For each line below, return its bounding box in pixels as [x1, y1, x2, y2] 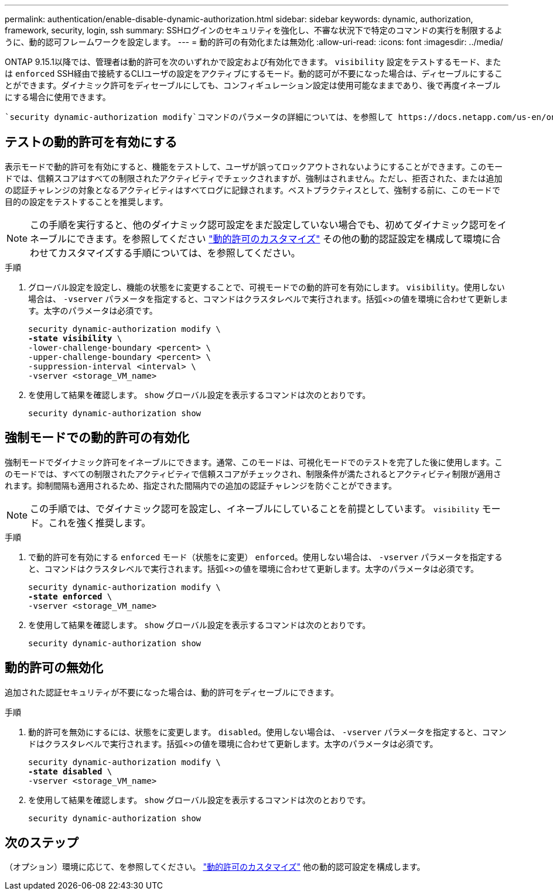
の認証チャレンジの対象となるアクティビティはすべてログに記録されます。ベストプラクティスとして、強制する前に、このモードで [5, 184, 501, 195]
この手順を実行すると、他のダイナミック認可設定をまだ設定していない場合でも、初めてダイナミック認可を [30, 218, 497, 231]
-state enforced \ [28, 591, 112, 601]
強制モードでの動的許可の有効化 [5, 430, 189, 445]
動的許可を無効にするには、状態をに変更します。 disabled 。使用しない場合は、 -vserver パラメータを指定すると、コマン [28, 726, 507, 737]
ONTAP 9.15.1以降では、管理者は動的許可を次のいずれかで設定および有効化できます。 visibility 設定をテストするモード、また [5, 57, 501, 67]
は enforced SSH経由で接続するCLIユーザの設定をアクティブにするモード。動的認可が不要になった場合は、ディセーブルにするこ [5, 68, 503, 78]
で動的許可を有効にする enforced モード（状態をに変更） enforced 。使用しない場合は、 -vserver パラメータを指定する [28, 551, 503, 562]
